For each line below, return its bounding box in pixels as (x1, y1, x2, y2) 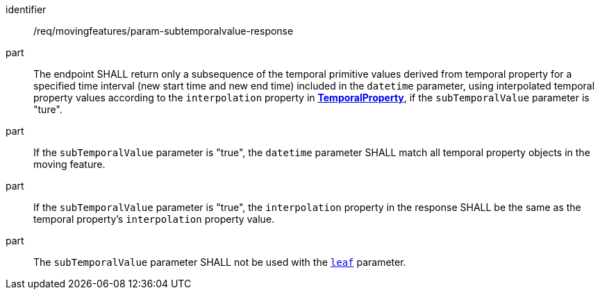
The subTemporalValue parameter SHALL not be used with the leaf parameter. (33, 256, 406, 268)
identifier (6, 3, 47, 15)
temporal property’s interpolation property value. (33, 213, 275, 225)
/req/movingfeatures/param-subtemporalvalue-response (33, 25, 294, 37)
